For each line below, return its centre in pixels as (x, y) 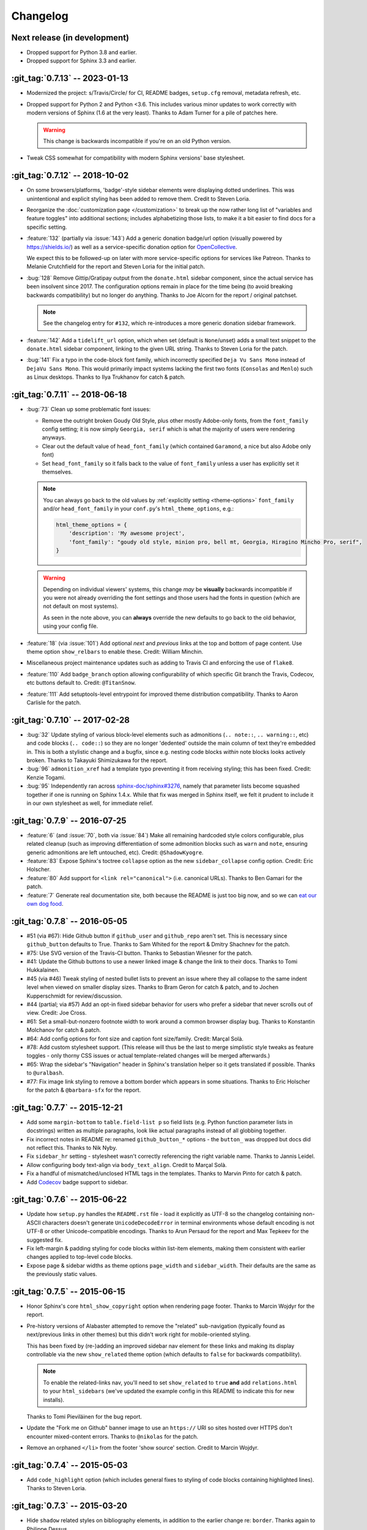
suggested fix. (45, 1240)
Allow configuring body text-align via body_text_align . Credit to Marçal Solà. (127, 1165)
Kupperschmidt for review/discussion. (74, 996)
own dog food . (45, 903)
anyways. (54, 438)
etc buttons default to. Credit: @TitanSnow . (81, 683)
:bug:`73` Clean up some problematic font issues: (89, 409)
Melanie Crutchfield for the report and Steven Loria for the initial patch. (116, 267)
